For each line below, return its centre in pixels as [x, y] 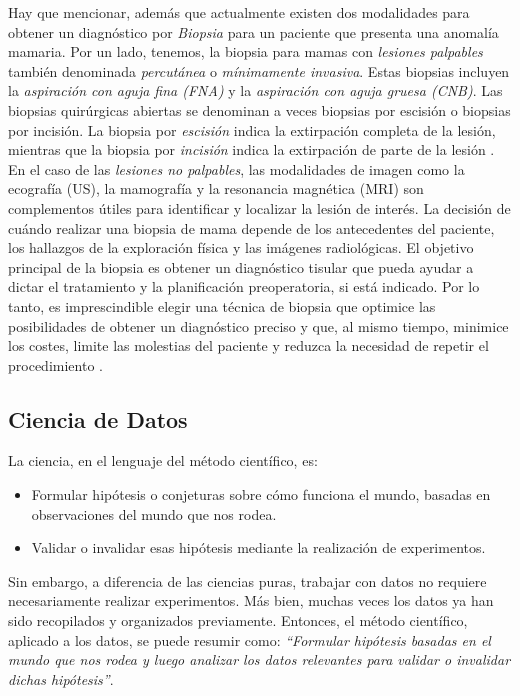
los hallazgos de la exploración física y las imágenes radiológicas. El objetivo [241, 247]
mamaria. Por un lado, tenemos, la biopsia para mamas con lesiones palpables [245, 51]
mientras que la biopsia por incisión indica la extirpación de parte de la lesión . [251, 149]
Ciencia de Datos [98, 418]
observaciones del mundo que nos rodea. [154, 513]
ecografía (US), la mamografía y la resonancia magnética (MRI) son [216, 188]
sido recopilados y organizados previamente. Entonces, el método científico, [238, 620]
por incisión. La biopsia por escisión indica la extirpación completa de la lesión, [252, 129]
